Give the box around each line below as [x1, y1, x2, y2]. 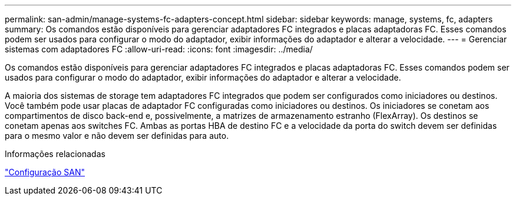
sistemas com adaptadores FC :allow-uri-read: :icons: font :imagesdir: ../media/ [5, 44, 313, 54]
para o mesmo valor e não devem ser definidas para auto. [5, 131, 229, 141]
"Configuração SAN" [5, 167, 85, 177]
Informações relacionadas [5, 149, 105, 159]
